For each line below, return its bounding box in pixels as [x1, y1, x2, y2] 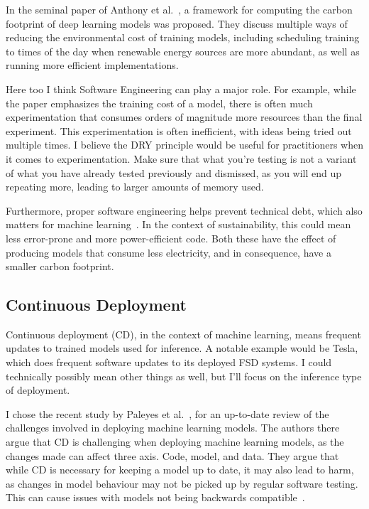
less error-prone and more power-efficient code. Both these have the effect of [6, 230, 336, 245]
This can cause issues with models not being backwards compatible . [6, 490, 305, 505]
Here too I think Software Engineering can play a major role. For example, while [6, 81, 356, 96]
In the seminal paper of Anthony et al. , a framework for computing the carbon [6, 2, 353, 16]
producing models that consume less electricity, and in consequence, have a [6, 245, 331, 259]
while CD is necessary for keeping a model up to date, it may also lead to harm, [6, 462, 354, 477]
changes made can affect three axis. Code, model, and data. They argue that [6, 448, 339, 463]
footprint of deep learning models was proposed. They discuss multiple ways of [6, 16, 348, 31]
